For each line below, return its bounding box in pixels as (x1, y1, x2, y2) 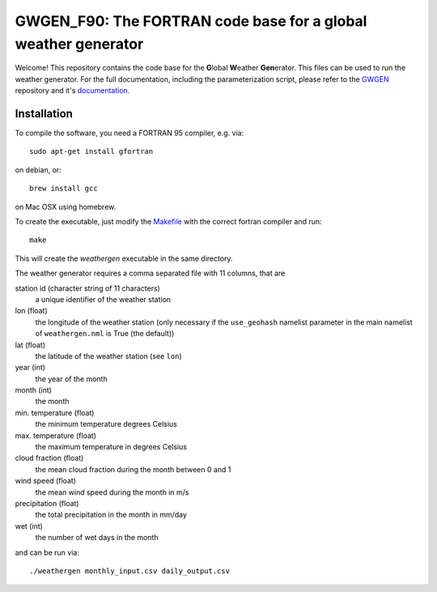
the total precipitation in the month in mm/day (35, 510, 188, 520)
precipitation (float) (15, 498, 79, 508)
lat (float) (15, 340, 46, 350)
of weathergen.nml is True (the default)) (35, 329, 175, 339)
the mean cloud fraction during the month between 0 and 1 (35, 464, 231, 474)
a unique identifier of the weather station (35, 294, 172, 304)
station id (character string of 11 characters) (15, 283, 161, 293)
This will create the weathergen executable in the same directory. (15, 253, 234, 263)
